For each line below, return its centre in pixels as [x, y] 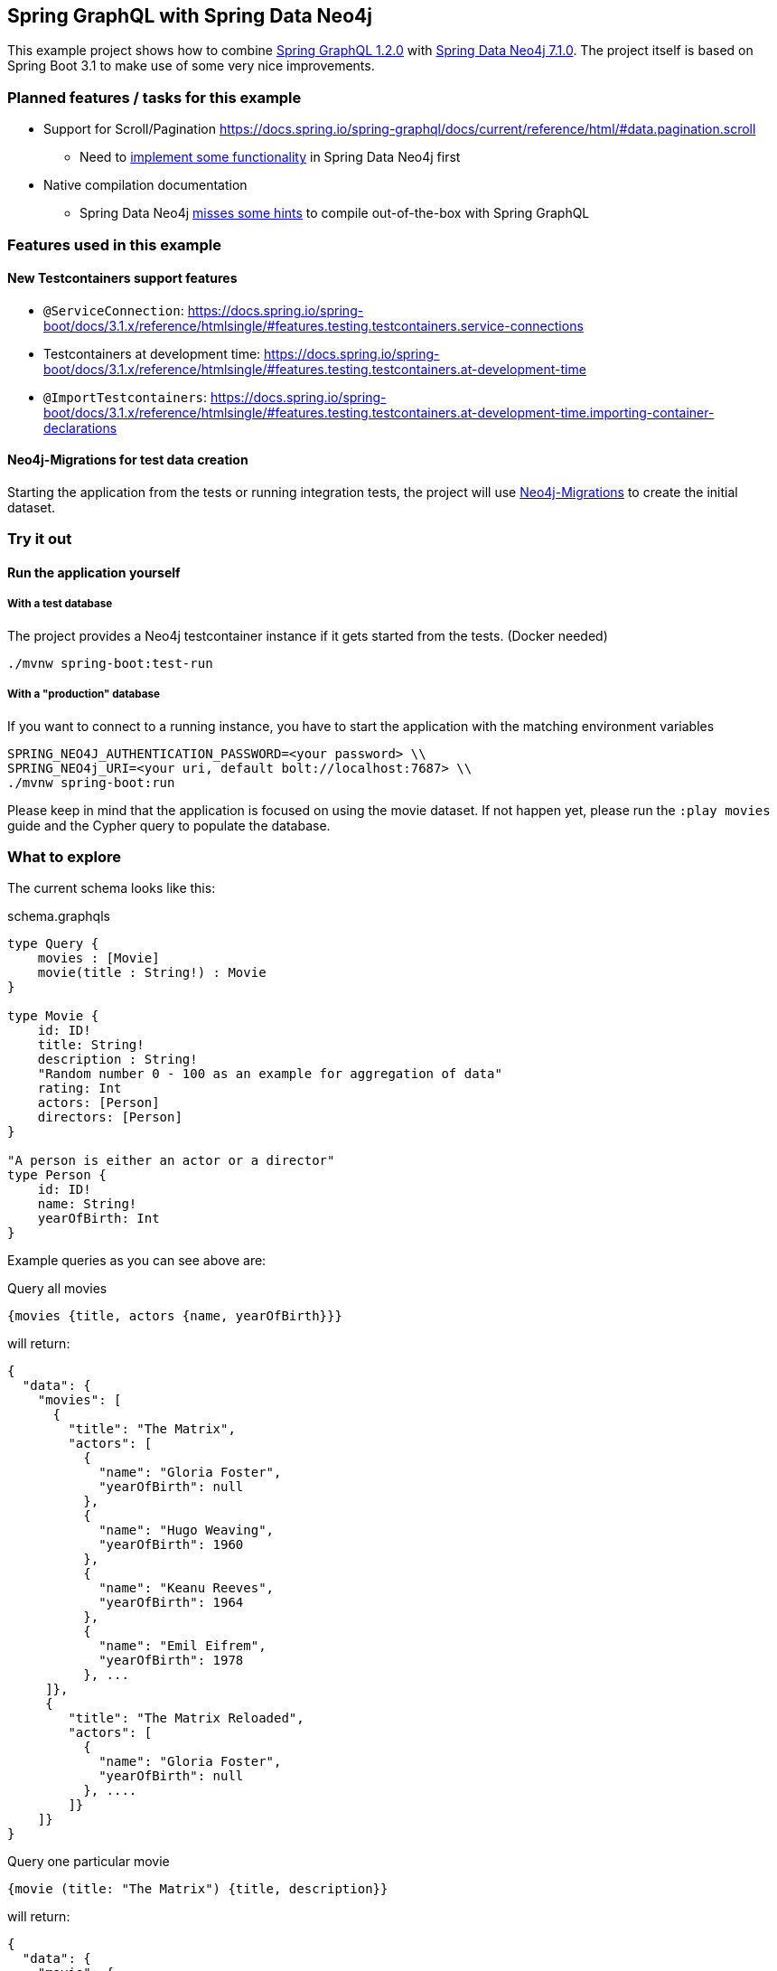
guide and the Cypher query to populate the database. [169, 825]
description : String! [117, 1060]
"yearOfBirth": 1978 [171, 1661]
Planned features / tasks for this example [154, 97]
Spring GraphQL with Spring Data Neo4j [190, 16]
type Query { [53, 944]
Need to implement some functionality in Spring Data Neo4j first [270, 157]
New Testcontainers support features [122, 278]
